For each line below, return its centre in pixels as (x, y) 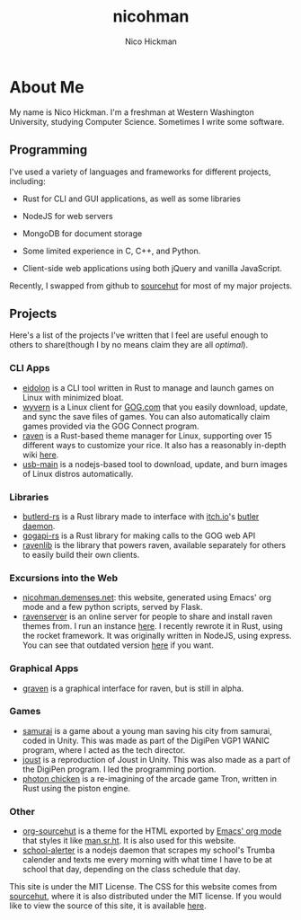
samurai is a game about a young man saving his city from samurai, (147, 730)
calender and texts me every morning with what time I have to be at (147, 860)
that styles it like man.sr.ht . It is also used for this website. (129, 841)
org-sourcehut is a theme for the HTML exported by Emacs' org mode (152, 831)
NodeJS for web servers (68, 216)
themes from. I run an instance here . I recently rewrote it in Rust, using (152, 626)
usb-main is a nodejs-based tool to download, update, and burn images (155, 464)
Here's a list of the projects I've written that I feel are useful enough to (139, 335)
